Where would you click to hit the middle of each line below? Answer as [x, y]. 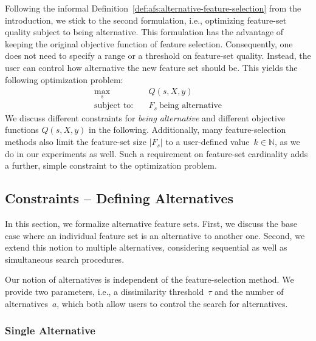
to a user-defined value [208, 142]
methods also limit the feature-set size [76, 142]
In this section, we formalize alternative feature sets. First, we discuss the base [151, 224]
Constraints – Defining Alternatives [119, 198]
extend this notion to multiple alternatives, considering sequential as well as [146, 247]
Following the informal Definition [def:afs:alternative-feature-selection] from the [153, 8]
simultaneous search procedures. [65, 259]
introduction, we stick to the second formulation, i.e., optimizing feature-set [146, 20]
